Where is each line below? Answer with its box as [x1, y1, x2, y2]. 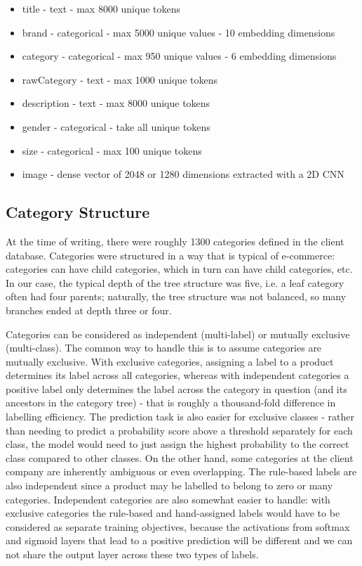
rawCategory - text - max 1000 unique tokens [22, 72, 217, 86]
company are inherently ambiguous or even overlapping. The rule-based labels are [6, 464, 357, 479]
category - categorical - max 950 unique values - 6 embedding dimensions [22, 49, 337, 63]
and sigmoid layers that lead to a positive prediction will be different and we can [6, 533, 353, 548]
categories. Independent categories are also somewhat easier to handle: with [6, 491, 330, 506]
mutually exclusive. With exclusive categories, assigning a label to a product [6, 354, 334, 368]
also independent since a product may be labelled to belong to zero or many [6, 478, 333, 493]
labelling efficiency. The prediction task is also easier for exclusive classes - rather [6, 409, 354, 424]
